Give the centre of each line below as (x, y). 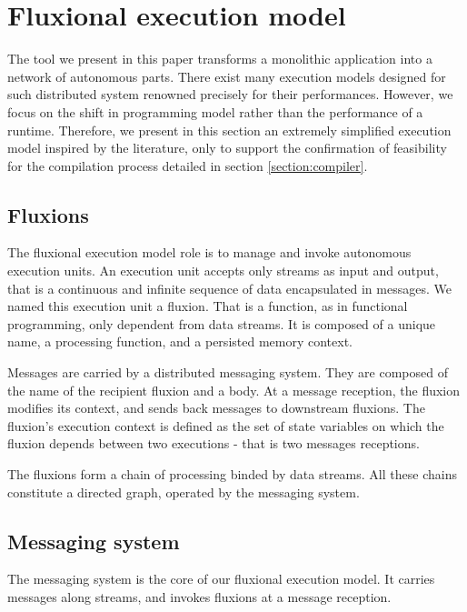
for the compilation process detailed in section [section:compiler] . (188, 165)
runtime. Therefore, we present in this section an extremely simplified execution (229, 130)
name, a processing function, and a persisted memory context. (180, 341)
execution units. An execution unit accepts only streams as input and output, (223, 271)
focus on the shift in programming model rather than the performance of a (215, 111)
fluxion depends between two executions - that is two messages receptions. (214, 443)
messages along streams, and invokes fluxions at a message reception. (199, 597)
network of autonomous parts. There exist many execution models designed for (227, 76)
